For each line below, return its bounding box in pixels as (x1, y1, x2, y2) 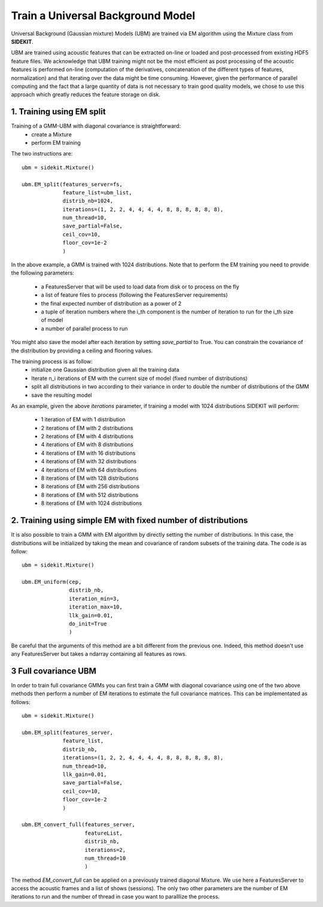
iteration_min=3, (69, 595, 120, 602)
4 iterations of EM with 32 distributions (41, 458, 137, 465)
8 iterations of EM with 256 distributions (41, 483, 140, 490)
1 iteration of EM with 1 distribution (41, 416, 126, 423)
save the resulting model (31, 391, 92, 398)
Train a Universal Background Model (11, 9, 196, 22)
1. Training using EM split (11, 106, 106, 117)
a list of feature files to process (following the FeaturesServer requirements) (41, 291, 228, 299)
